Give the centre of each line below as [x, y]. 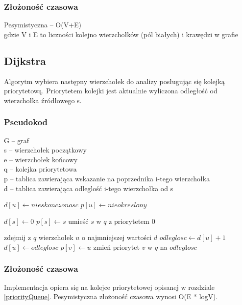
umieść [78, 221]
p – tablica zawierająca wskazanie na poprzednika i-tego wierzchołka [107, 178]
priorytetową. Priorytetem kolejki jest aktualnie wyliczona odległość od [111, 91]
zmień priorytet [116, 247]
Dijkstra [25, 60]
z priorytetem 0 [132, 221]
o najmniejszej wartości [117, 237]
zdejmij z [18, 237]
